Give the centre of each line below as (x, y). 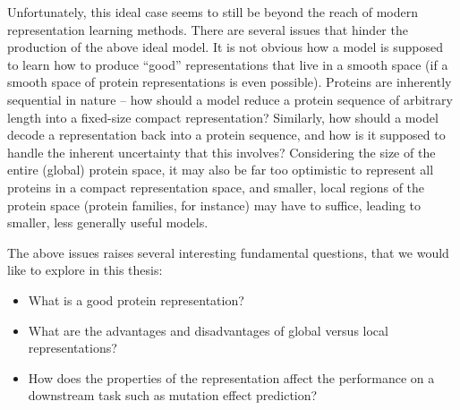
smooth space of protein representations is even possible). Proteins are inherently (230, 82)
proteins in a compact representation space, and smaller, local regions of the (216, 187)
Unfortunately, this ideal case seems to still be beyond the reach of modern (213, 12)
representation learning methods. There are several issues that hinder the (208, 29)
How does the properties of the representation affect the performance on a (231, 377)
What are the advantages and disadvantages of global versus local (208, 330)
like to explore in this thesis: (85, 270)
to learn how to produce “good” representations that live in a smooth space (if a (228, 64)
